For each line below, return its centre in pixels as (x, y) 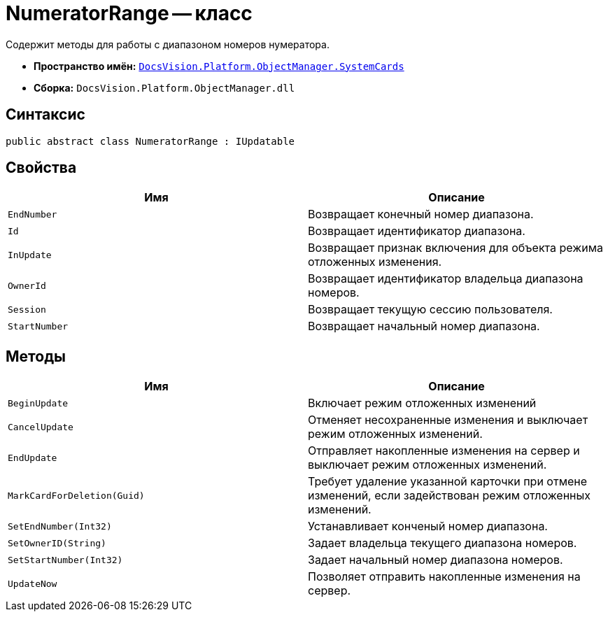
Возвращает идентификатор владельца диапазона (446, 279)
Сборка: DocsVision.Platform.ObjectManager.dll (164, 87)
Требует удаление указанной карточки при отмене (448, 482)
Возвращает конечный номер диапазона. (421, 214)
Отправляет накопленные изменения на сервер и (444, 451)
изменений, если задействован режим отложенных (450, 496)
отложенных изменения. (375, 262)
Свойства (41, 168)
